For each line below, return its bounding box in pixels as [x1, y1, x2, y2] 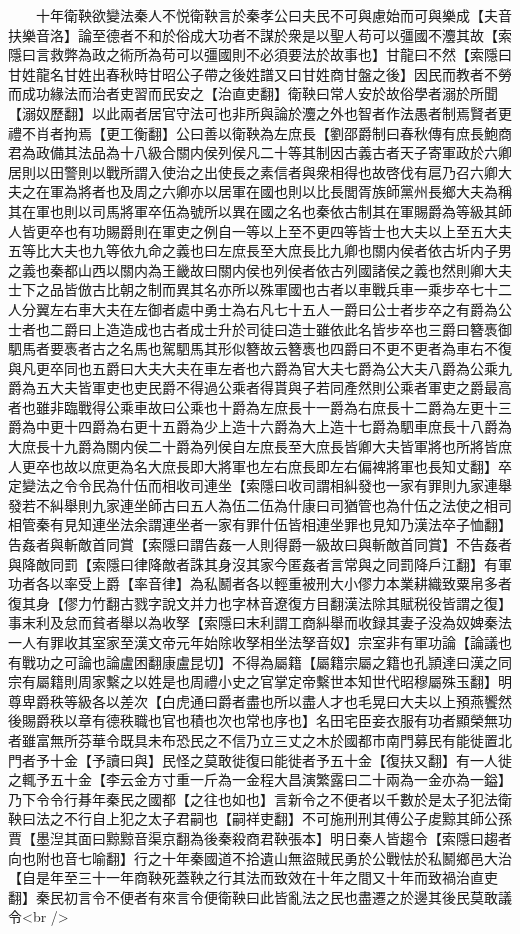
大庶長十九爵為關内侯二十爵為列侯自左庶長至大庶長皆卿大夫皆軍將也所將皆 [8, 436, 498, 457]
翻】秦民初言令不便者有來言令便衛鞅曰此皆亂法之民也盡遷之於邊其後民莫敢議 [8, 886, 512, 907]
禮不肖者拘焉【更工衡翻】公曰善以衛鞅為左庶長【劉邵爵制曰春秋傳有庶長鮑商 [8, 122, 512, 143]
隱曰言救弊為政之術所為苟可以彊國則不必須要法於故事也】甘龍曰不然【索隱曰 [8, 44, 512, 65]
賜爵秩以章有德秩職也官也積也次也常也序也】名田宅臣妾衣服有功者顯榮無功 [21, 710, 512, 731]
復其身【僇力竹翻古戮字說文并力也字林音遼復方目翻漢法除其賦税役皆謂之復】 [8, 592, 512, 613]
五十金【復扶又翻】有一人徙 [329, 749, 512, 770]
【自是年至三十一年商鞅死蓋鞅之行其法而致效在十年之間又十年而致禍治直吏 [8, 867, 498, 888]
